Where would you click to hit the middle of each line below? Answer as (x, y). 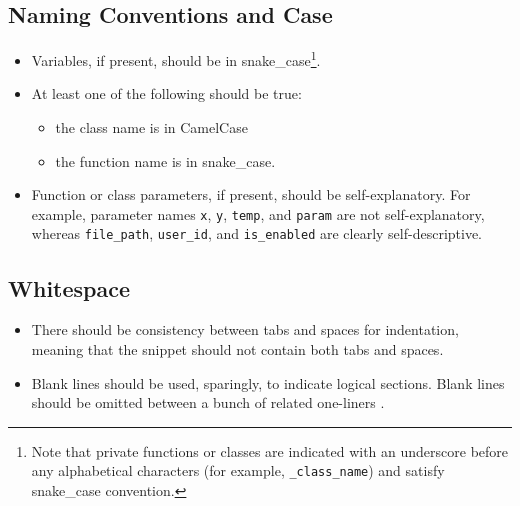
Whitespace (69, 287)
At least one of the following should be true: (166, 93)
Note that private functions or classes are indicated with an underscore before (270, 450)
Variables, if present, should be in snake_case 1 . (176, 58)
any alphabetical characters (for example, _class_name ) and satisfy (238, 470)
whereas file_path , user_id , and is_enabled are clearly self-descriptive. (257, 233)
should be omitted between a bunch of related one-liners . (208, 402)
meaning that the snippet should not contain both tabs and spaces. (237, 348)
